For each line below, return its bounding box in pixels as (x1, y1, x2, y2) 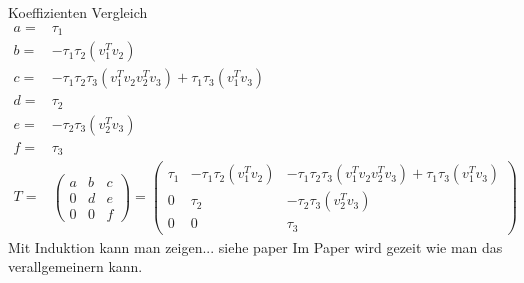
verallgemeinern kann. (8, 256, 143, 277)
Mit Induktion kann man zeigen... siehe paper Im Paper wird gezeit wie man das (8, 236, 503, 257)
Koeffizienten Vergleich (8, 2, 148, 22)
